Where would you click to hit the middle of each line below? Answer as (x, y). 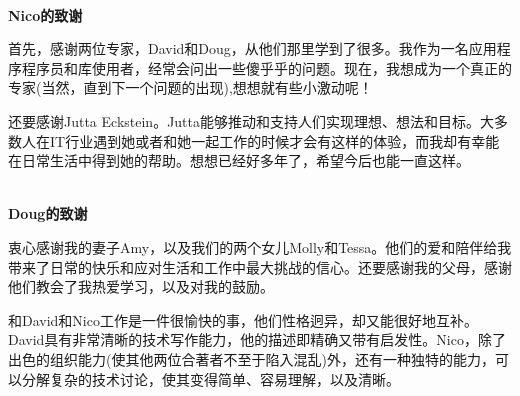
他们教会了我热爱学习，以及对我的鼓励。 (141, 286)
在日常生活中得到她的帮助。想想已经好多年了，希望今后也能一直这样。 (239, 160)
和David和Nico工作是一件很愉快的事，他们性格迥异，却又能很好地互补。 (243, 319)
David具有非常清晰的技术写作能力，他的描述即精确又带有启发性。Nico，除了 (257, 339)
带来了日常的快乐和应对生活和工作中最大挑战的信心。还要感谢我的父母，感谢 (260, 266)
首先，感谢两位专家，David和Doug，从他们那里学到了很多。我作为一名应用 (252, 48)
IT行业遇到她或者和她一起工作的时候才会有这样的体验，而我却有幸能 (274, 140)
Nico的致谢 (45, 14)
